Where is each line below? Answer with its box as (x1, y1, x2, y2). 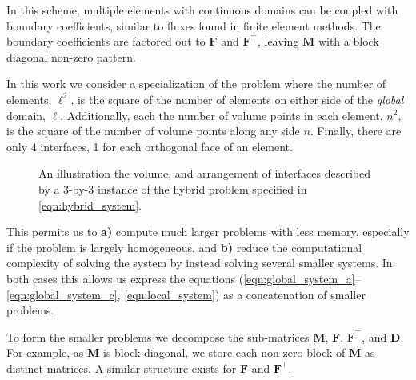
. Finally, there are (310, 122, 402, 139)
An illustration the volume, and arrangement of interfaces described (38, 165, 371, 182)
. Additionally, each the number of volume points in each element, (60, 106, 383, 123)
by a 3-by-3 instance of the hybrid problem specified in (38, 180, 307, 197)
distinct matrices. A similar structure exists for (6, 359, 237, 376)
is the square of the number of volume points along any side (6, 122, 300, 139)
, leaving (257, 33, 299, 50)
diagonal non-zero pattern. (6, 48, 136, 65)
